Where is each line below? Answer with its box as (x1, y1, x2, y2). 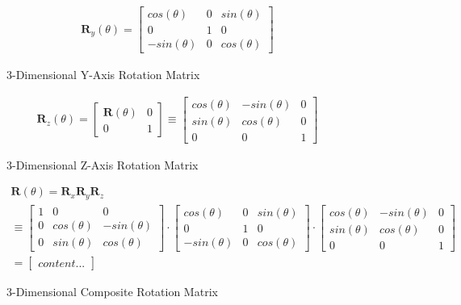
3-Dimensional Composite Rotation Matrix (6, 283, 218, 300)
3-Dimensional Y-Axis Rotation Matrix (6, 66, 200, 83)
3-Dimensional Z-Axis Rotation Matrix (6, 156, 199, 173)
